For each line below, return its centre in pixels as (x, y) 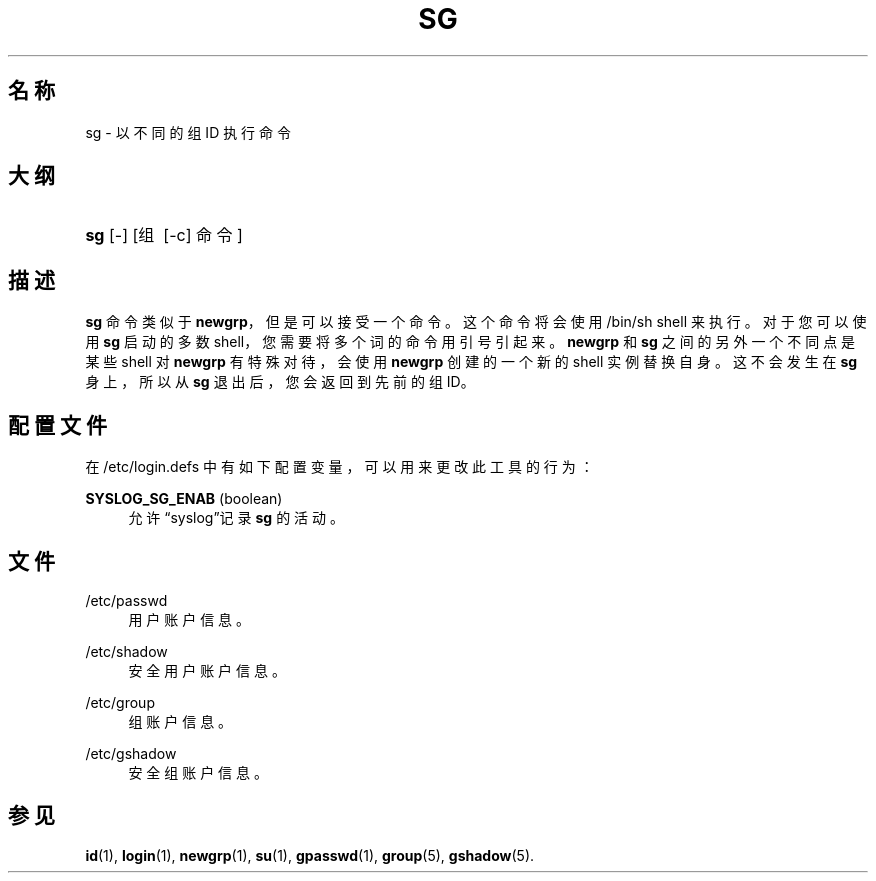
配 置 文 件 (57, 425)
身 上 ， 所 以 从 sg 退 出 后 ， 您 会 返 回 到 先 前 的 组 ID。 (280, 382)
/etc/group (120, 702)
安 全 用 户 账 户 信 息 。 (207, 670)
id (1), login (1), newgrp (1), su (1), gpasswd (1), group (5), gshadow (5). (310, 855)
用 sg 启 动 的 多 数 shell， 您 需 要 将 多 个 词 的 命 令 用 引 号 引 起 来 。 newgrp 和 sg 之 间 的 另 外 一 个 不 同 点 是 (470, 342)
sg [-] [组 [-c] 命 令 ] (164, 235)
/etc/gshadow (131, 753)
